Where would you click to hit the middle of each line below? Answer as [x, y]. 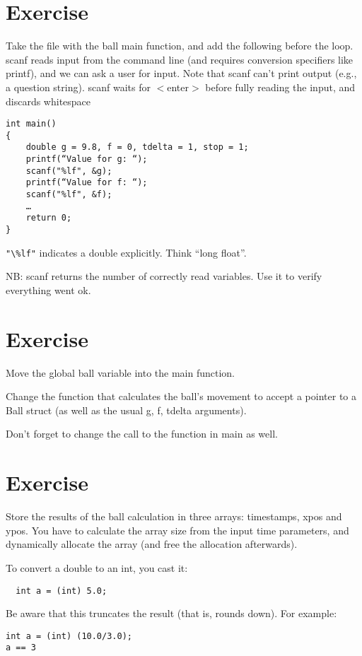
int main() [31, 124]
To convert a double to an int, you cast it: [97, 567]
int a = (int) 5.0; [62, 591]
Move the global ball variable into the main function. [121, 372]
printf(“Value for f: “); [87, 183]
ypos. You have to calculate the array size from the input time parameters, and [177, 530]
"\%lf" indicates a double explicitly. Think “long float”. [126, 252]
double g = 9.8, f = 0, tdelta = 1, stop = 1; [137, 147]
